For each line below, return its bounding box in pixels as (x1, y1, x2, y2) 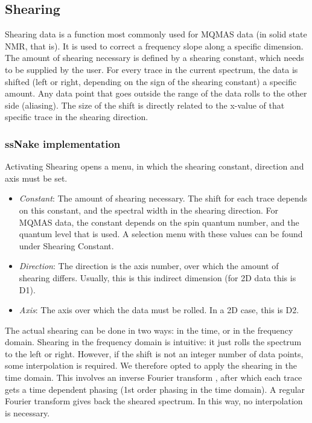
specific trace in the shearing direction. (5, 110, 148, 123)
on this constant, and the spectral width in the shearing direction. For (19, 203, 279, 216)
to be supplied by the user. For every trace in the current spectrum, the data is (5, 63, 298, 75)
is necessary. (5, 406, 50, 419)
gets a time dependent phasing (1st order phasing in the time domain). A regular (5, 383, 305, 395)
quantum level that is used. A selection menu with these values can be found (19, 227, 303, 240)
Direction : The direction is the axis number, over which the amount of (19, 259, 279, 272)
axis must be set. (5, 171, 68, 184)
